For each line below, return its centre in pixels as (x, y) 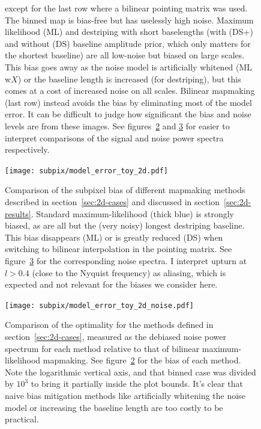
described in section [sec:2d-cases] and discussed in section (112, 201)
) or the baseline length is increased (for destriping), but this (129, 79)
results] (18, 213)
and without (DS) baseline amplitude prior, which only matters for (128, 43)
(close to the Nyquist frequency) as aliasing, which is (129, 272)
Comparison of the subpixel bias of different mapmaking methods (125, 190)
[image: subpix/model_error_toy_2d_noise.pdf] (99, 305)
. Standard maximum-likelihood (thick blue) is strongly (132, 213)
